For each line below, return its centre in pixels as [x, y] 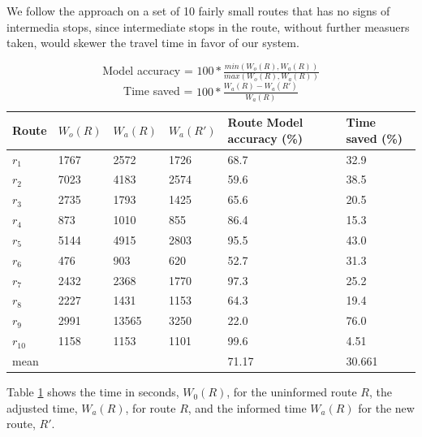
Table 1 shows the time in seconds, [93, 392]
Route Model [265, 122]
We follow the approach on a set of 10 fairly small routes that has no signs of [198, 11]
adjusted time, [42, 407]
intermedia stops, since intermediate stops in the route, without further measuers [208, 26]
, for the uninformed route [292, 392]
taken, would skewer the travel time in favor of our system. [153, 43]
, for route [151, 407]
